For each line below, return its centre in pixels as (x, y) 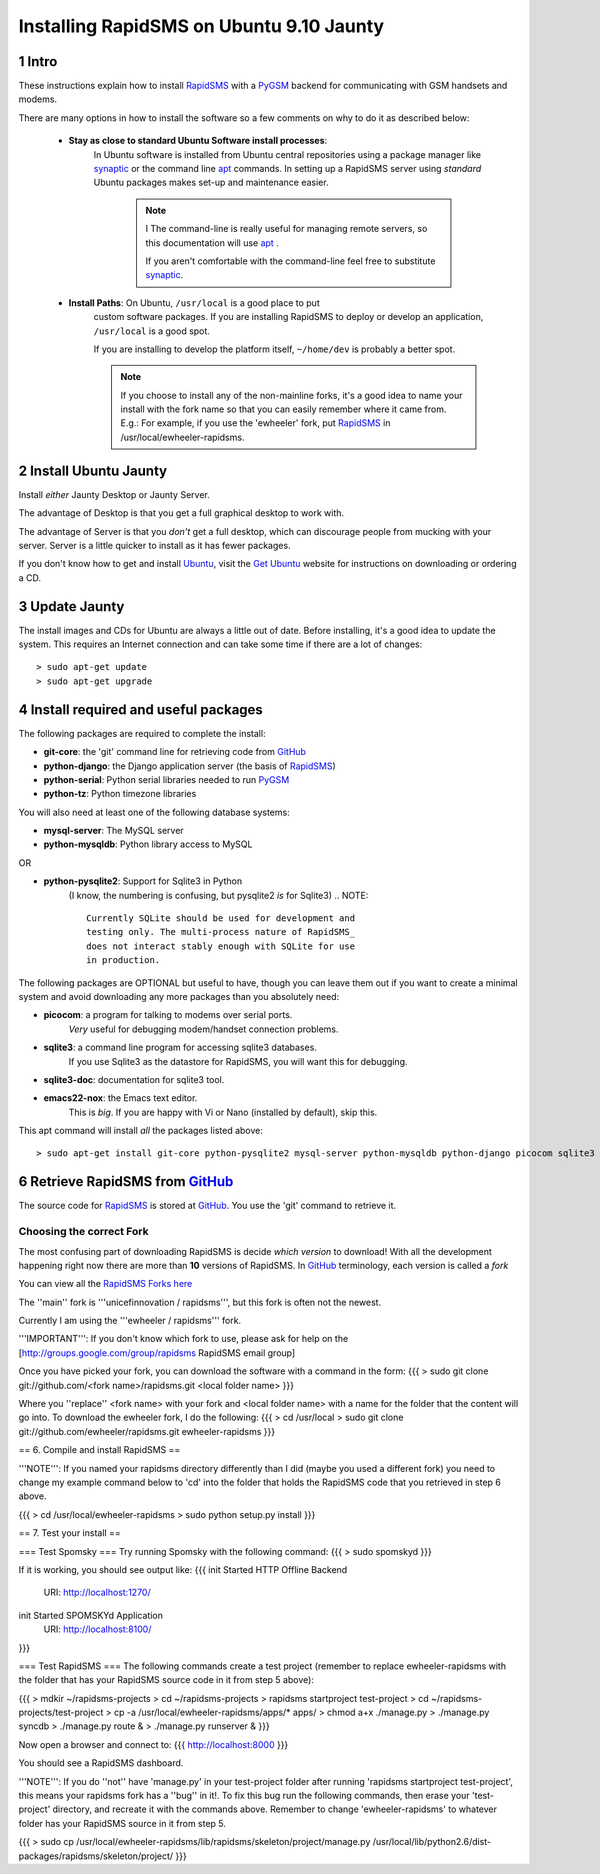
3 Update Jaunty (71, 606)
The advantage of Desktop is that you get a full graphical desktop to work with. (181, 513)
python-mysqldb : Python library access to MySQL (148, 844)
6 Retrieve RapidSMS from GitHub (126, 1181)
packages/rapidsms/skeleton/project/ (96, 1856)
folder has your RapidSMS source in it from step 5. (122, 1823)
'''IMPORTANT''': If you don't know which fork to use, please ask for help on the (183, 1339)
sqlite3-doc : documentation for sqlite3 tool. (134, 1079)
